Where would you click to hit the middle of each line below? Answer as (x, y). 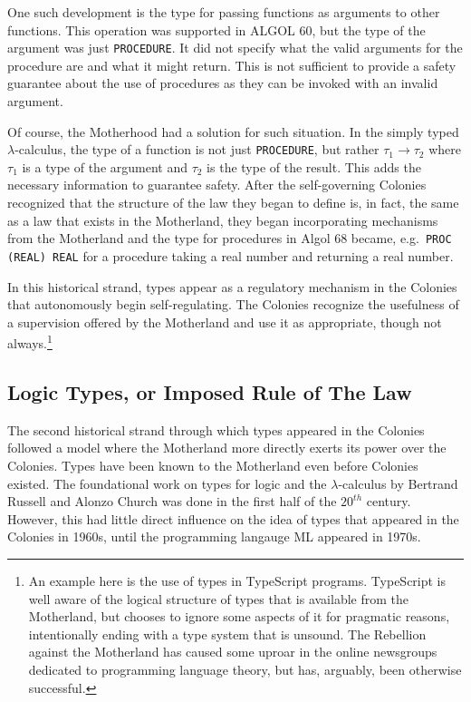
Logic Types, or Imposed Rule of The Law (210, 391)
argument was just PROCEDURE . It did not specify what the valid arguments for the (235, 48)
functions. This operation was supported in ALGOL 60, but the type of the (216, 29)
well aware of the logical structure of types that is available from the (218, 598)
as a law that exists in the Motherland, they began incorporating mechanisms (223, 220)
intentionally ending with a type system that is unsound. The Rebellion (227, 634)
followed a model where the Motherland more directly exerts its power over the (227, 448)
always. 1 (30, 341)
